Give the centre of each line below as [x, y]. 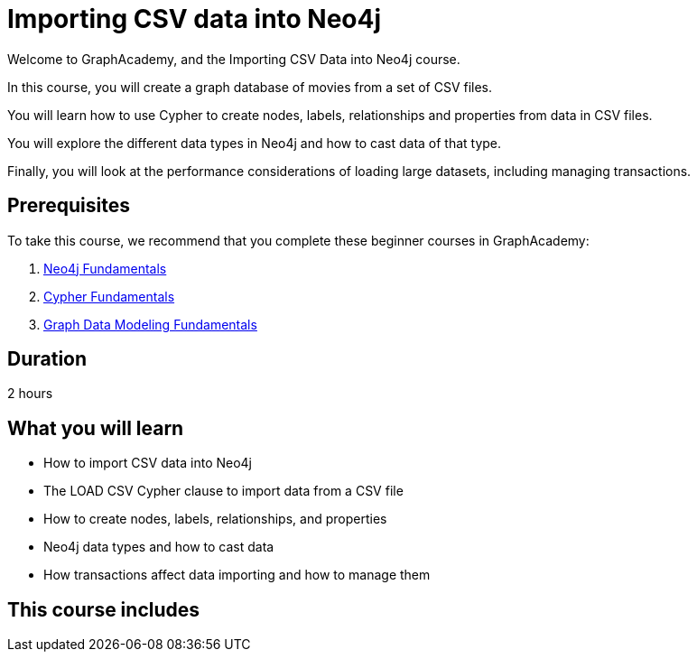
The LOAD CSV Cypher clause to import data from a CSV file [223, 491]
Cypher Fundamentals [109, 296]
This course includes [104, 609]
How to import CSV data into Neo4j [148, 463]
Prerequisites [69, 206]
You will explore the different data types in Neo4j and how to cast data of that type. [255, 143]
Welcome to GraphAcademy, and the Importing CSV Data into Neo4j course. [234, 59]
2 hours [30, 394]
